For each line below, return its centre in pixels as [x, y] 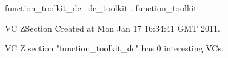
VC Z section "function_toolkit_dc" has [79, 48]
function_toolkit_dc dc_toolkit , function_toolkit [101, 8]
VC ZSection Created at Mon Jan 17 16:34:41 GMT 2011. [112, 28]
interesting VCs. [194, 48]
